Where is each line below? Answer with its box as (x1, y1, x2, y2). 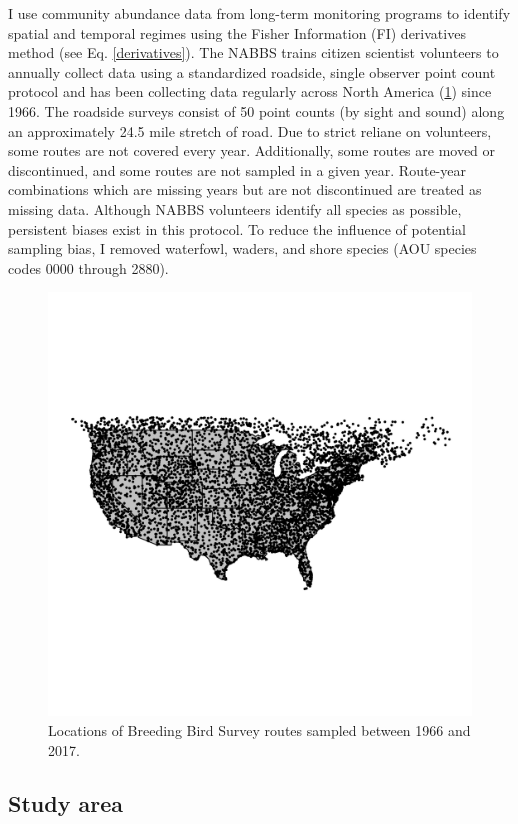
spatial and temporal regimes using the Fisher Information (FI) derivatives (8, 22, 466, 43)
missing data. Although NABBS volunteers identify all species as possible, (8, 198, 462, 219)
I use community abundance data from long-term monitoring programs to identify (8, 3, 511, 23)
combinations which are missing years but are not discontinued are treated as (8, 179, 482, 200)
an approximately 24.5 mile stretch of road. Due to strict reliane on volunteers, (8, 120, 492, 141)
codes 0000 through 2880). (8, 257, 169, 278)
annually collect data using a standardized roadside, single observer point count (8, 61, 496, 82)
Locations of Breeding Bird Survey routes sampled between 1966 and (48, 719, 471, 740)
